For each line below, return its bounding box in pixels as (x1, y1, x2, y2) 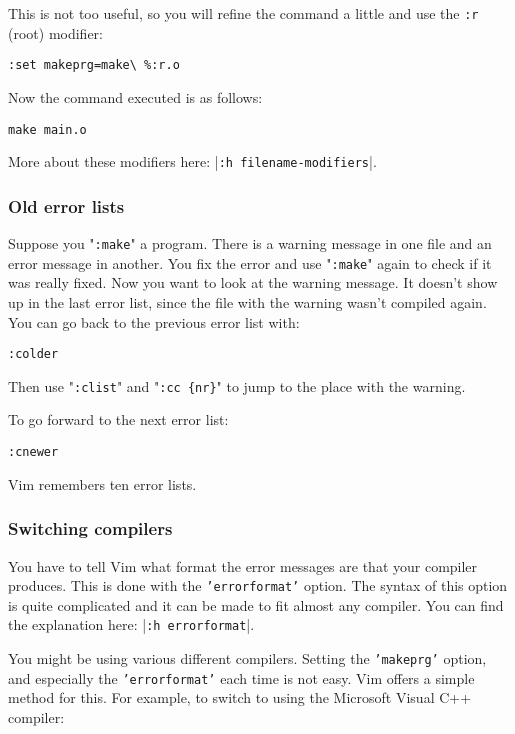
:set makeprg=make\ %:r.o (8, 58, 180, 73)
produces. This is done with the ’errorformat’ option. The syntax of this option (8, 575, 508, 596)
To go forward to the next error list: (8, 409, 229, 430)
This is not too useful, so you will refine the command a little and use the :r (8, 3, 479, 23)
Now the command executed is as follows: (8, 86, 263, 107)
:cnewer (8, 445, 59, 460)
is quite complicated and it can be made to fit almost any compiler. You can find (8, 594, 504, 615)
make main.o (8, 122, 87, 137)
